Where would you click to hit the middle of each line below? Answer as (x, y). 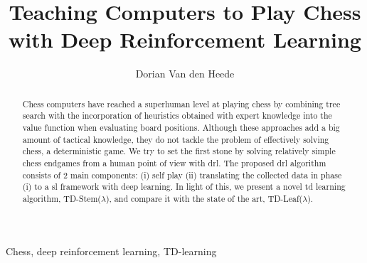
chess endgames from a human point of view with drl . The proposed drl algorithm (174, 162)
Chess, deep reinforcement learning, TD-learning (111, 251)
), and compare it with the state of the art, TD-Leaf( (204, 198)
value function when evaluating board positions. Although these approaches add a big (181, 128)
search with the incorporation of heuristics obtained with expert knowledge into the (177, 116)
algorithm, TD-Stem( (62, 198)
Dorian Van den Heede (185, 74)
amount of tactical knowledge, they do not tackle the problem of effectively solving (176, 139)
